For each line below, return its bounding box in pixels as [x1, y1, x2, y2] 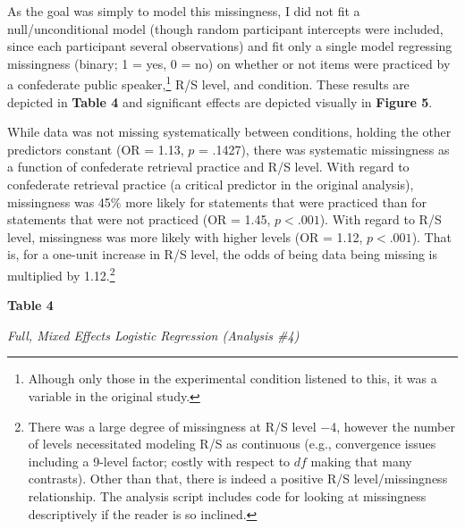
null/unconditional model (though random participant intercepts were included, [7, 19, 444, 38]
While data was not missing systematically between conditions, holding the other [7, 122, 452, 141]
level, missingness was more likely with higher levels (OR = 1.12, [7, 227, 363, 246]
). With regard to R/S [319, 210, 442, 229]
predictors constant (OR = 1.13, [7, 139, 184, 158]
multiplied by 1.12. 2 [7, 263, 115, 284]
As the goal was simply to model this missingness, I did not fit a [7, 2, 360, 20]
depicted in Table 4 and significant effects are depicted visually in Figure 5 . [7, 92, 433, 111]
